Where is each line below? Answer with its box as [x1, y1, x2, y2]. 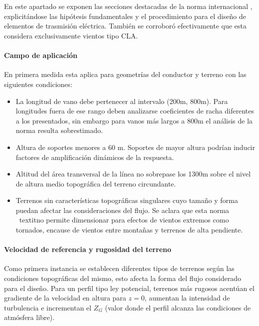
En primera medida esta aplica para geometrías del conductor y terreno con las [4, 69, 246, 79]
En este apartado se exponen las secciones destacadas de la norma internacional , [4, 1, 252, 11]
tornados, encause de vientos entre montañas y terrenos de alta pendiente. [15, 224, 243, 235]
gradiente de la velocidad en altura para [4, 292, 126, 303]
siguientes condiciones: [4, 78, 72, 89]
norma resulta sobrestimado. [15, 125, 103, 135]
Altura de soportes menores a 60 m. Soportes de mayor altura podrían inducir [15, 141, 255, 152]
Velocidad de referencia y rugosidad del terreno [4, 244, 171, 254]
